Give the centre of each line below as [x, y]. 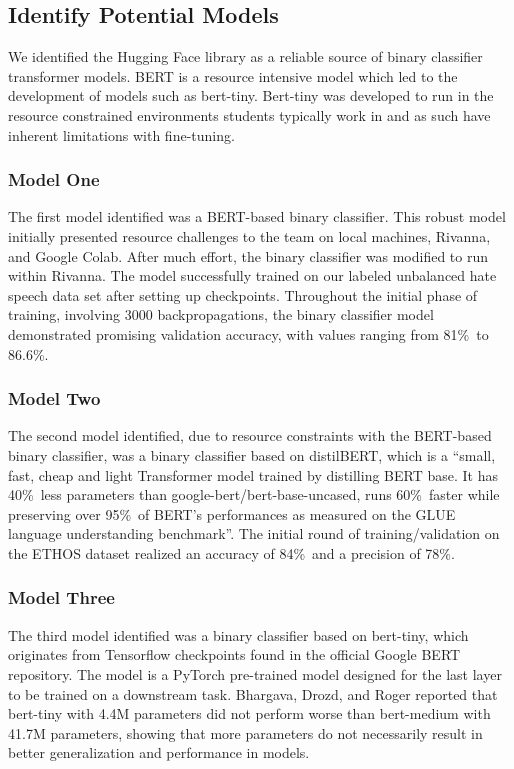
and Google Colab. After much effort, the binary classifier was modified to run [248, 255]
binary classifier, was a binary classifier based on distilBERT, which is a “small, [252, 454]
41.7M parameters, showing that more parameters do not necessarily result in [245, 732]
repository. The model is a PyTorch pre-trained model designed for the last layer [255, 673]
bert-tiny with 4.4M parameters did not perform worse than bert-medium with [249, 713]
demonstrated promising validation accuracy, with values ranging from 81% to [248, 333]
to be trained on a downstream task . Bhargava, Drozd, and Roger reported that [253, 693]
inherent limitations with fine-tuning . [121, 134]
